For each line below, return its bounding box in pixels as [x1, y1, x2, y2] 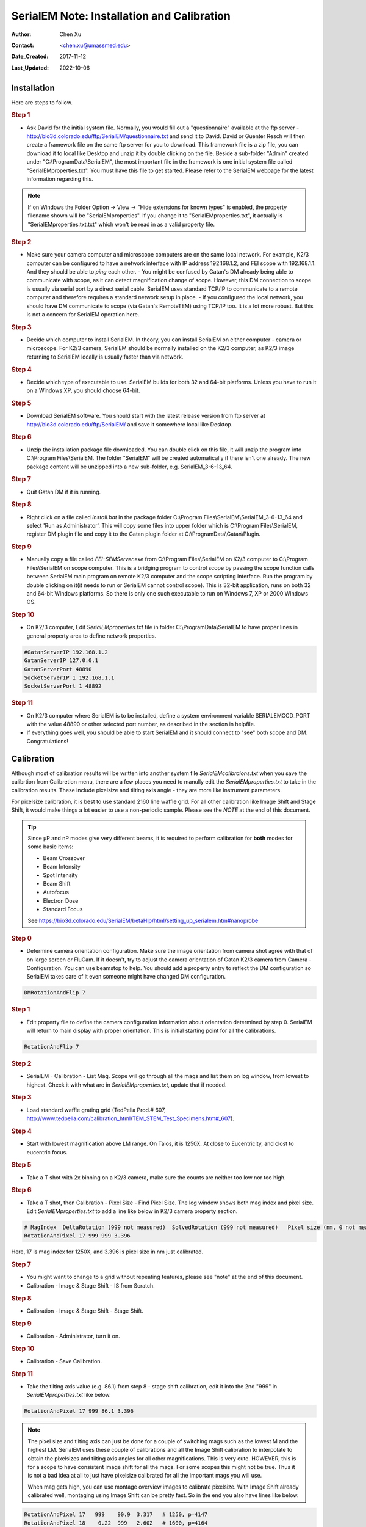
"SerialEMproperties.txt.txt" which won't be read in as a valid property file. [27, 220, 215, 228]
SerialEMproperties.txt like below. [26, 1391, 111, 1399]
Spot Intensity [43, 871, 78, 879]
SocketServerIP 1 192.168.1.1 [24, 674, 115, 681]
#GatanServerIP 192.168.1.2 [24, 648, 108, 655]
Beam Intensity [43, 863, 81, 870]
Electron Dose [43, 897, 79, 904]
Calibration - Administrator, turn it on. [26, 1332, 120, 1339]
